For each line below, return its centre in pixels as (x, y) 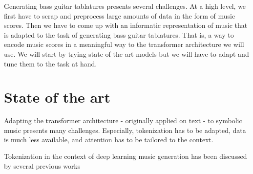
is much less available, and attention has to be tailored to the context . (109, 140)
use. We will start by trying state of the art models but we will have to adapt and (126, 54)
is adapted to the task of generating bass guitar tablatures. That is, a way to (119, 34)
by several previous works (42, 165)
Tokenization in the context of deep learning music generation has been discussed (126, 156)
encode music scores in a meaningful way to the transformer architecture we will (124, 44)
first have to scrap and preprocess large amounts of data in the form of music (120, 15)
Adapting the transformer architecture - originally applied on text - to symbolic (123, 120)
